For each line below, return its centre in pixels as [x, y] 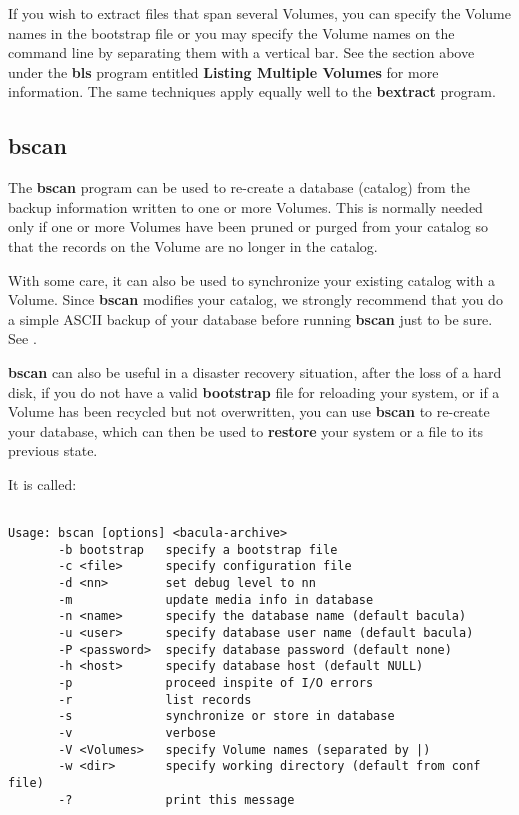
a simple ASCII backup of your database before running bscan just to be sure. [250, 318]
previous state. [53, 450]
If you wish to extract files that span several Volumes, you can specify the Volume [259, 13]
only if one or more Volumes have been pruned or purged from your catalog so [248, 226]
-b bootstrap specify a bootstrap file [198, 549]
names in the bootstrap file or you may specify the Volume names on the [231, 32]
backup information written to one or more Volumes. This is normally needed [245, 206]
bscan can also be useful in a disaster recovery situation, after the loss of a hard [255, 371]
